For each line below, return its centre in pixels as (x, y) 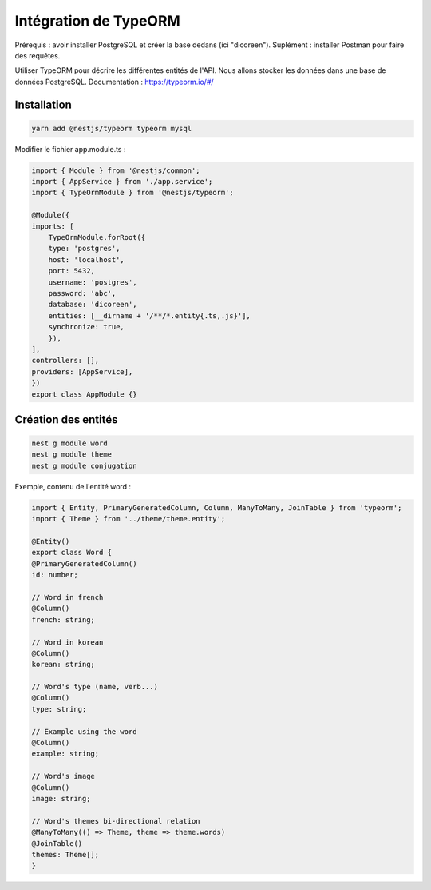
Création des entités (66, 419)
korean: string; (63, 665)
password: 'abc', (82, 293)
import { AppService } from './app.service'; (122, 182)
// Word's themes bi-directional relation (116, 821)
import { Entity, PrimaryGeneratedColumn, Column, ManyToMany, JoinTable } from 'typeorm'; (217, 507)
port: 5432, (72, 271)
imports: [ (53, 226)
